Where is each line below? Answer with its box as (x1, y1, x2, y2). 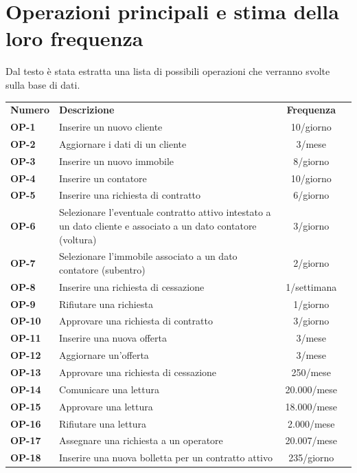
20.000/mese (285, 382, 337, 396)
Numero (10, 102, 50, 117)
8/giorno (293, 153, 330, 168)
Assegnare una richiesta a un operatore (59, 433, 223, 448)
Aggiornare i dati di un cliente (59, 136, 187, 151)
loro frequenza (5, 24, 143, 52)
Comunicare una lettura (59, 382, 159, 396)
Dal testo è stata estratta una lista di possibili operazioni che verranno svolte (5, 64, 330, 78)
